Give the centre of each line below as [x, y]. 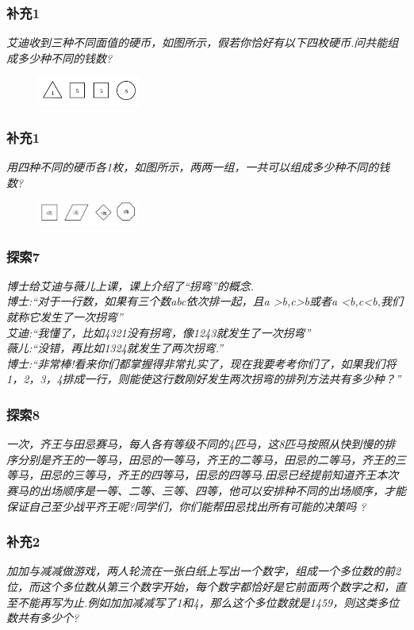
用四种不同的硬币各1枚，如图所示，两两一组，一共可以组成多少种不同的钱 [198, 167]
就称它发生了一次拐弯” [65, 317]
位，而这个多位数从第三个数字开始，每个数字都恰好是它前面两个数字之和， [201, 586]
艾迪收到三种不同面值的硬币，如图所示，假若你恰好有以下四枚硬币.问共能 [197, 42]
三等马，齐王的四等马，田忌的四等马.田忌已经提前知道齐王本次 [236, 475]
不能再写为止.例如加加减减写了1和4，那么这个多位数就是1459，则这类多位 [208, 602]
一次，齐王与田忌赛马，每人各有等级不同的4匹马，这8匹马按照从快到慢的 [195, 444]
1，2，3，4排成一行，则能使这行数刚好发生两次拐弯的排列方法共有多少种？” [204, 379]
